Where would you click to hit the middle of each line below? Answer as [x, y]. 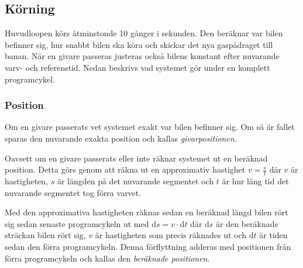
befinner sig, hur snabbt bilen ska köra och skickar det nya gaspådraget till [139, 44]
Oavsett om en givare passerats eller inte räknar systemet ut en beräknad [136, 158]
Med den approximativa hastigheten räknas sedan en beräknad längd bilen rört [147, 212]
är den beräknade [247, 223]
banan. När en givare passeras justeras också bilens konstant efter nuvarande [142, 56]
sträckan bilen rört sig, [45, 235]
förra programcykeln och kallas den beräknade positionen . [107, 258]
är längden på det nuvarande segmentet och [135, 181]
